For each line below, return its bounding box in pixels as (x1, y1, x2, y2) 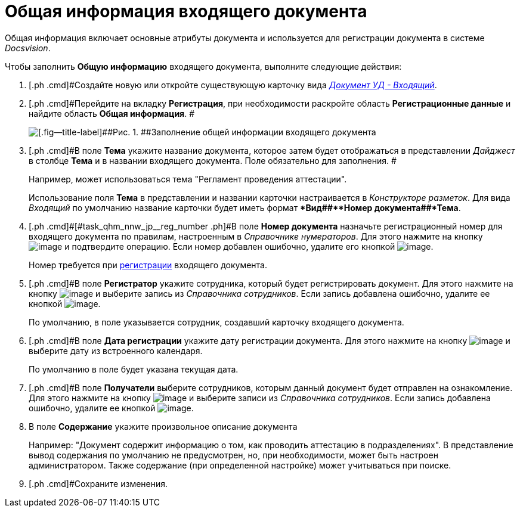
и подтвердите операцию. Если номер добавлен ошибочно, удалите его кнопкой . (64, 241, 434, 252)
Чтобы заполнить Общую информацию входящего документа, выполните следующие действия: (5, 61, 402, 72)
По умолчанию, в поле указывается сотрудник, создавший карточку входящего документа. (29, 316, 404, 327)
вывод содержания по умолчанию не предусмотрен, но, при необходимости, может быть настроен (29, 449, 438, 460)
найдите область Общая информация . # (29, 108, 195, 119)
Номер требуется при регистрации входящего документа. (29, 259, 267, 270)
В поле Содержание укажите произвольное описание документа (29, 421, 298, 432)
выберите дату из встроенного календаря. (29, 345, 203, 356)
